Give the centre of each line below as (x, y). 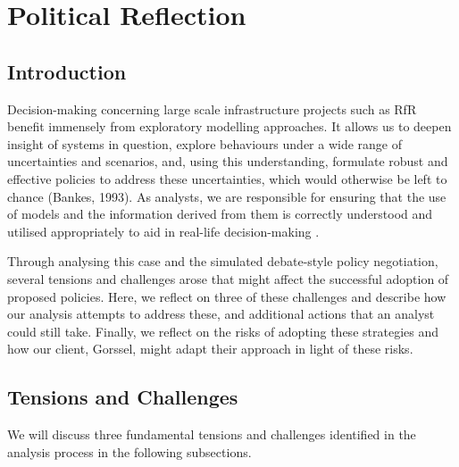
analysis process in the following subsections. (129, 451)
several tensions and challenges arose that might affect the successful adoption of (228, 278)
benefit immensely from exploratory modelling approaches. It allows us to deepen (229, 126)
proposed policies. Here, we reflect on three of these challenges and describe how (227, 296)
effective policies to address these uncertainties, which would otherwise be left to (227, 178)
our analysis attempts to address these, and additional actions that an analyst (221, 314)
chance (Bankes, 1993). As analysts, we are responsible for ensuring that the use (227, 196)
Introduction (67, 71)
